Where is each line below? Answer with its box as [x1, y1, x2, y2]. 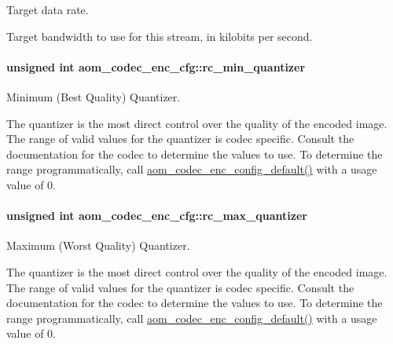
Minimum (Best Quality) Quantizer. [6, 88, 181, 104]
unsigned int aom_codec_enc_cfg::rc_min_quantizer [6, 58, 306, 75]
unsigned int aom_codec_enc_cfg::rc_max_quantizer [6, 207, 307, 224]
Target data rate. [6, 2, 89, 17]
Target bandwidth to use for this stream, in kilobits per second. [6, 27, 313, 44]
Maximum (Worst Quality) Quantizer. [6, 237, 190, 254]
